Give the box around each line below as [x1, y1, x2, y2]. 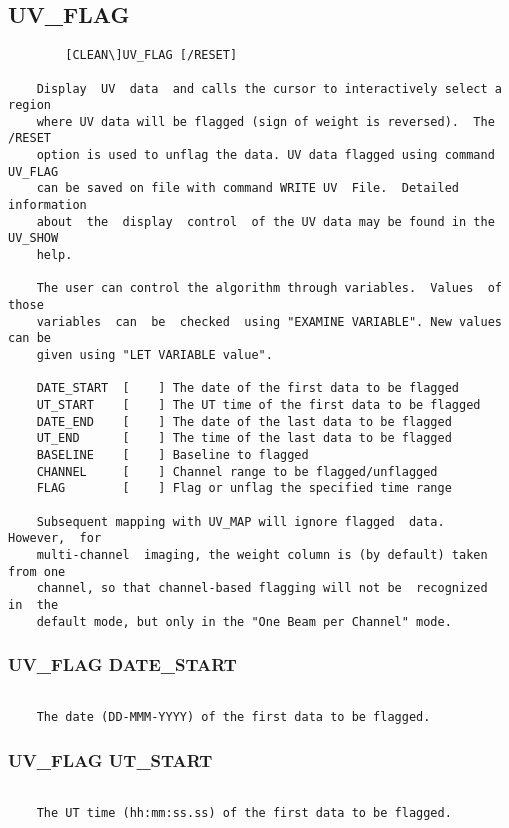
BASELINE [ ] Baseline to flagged [36, 447, 309, 462]
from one [8, 564, 66, 579]
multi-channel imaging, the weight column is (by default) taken [36, 547, 488, 562]
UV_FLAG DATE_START [8, 652, 237, 677]
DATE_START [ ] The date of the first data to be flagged [36, 381, 460, 396]
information [8, 198, 87, 213]
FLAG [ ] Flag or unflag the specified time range [36, 481, 452, 496]
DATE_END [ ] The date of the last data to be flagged [36, 414, 452, 429]
